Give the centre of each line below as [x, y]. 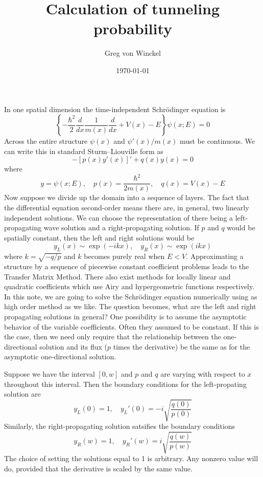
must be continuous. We [217, 141]
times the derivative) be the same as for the [182, 346]
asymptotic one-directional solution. [60, 356]
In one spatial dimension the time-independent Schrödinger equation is [115, 109]
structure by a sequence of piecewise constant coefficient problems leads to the [127, 266]
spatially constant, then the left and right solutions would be [99, 237]
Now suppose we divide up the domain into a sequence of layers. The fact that [127, 197]
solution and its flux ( [74, 346]
